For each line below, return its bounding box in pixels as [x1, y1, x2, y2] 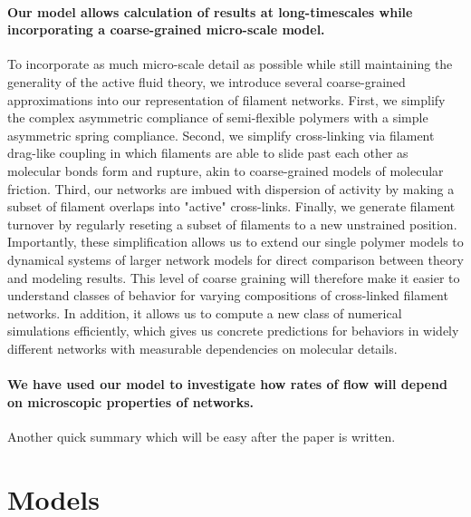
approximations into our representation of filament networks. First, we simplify [7, 90, 446, 109]
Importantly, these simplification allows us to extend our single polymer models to [7, 232, 464, 251]
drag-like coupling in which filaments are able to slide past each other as [7, 143, 409, 162]
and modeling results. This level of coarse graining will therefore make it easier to [7, 268, 460, 287]
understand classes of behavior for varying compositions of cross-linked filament [7, 286, 448, 305]
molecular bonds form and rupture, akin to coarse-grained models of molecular [7, 161, 444, 180]
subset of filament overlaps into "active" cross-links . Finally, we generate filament [7, 197, 456, 216]
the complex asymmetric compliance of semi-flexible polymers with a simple [7, 108, 428, 127]
